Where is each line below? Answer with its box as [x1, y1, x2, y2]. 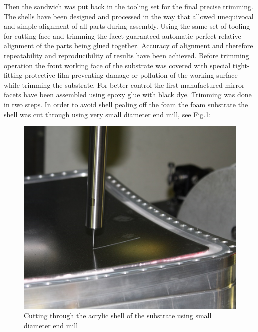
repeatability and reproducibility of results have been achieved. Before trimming [4, 50, 249, 60]
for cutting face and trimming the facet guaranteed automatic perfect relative [4, 30, 241, 41]
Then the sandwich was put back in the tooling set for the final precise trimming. [4, 1, 253, 11]
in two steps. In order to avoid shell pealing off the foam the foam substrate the [4, 99, 248, 109]
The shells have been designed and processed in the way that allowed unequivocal [4, 11, 254, 21]
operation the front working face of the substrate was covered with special [4, 60, 231, 70]
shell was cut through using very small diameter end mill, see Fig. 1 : [4, 109, 211, 119]
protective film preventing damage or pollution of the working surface [25, 70, 238, 80]
